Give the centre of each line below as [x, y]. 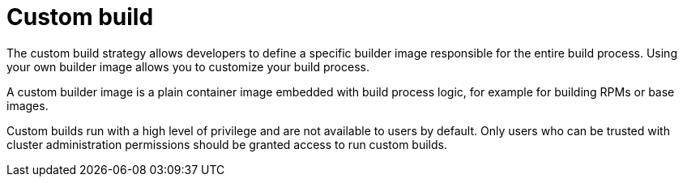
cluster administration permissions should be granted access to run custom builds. [227, 144]
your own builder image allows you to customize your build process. [188, 66]
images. [28, 105]
